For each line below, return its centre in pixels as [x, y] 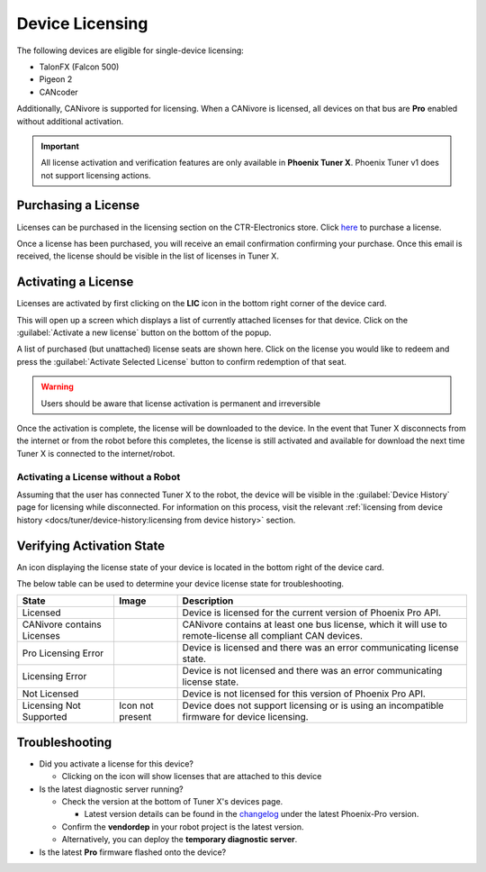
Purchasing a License [78, 206]
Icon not [136, 705]
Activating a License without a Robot [99, 477]
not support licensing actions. [96, 175]
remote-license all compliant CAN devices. [273, 636]
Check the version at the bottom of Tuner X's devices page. [172, 802]
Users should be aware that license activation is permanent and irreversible [181, 403]
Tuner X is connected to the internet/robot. [96, 453]
